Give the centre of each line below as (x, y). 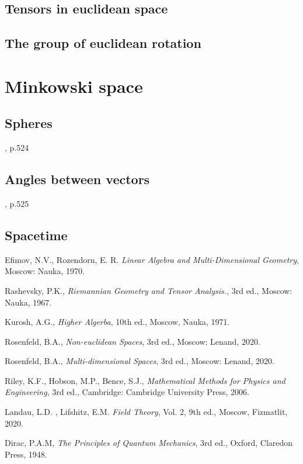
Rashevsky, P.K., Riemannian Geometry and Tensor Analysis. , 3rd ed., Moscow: (149, 290)
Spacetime (36, 235)
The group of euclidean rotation (103, 43)
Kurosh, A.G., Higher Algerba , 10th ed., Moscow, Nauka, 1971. (117, 322)
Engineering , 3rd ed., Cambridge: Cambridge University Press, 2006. (127, 392)
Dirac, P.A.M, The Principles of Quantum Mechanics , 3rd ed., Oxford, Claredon (149, 443)
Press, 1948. (26, 454)
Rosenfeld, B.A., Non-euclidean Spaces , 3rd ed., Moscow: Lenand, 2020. (133, 341)
